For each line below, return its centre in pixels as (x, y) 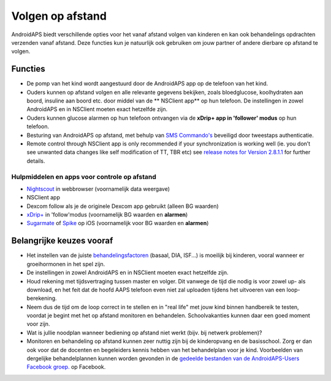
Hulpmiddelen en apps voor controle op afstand (84, 177)
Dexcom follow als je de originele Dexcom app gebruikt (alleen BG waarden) (123, 206)
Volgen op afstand (59, 16)
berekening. (42, 298)
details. (36, 161)
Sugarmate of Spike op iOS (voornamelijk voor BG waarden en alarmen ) (118, 223)
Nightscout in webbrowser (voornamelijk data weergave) (98, 189)
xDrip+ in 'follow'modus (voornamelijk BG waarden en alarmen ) (107, 215)
